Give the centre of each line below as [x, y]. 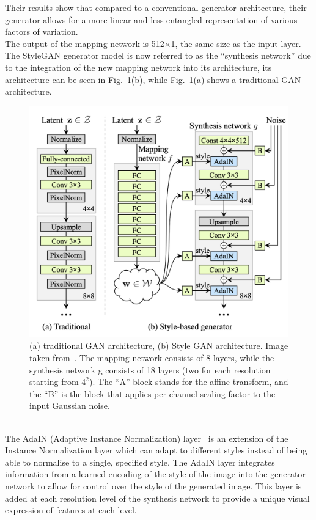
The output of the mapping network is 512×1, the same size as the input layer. [153, 43]
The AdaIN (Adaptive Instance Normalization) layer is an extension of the [147, 438]
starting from [54, 382]
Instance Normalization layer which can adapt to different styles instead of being [156, 450]
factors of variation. [42, 31]
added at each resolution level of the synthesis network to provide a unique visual [157, 498]
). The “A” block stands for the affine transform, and [189, 382]
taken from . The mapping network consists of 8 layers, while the [152, 357]
